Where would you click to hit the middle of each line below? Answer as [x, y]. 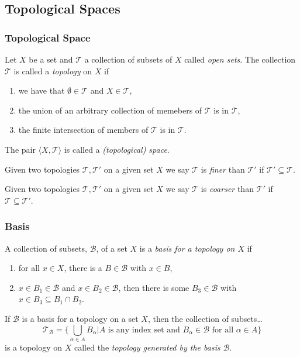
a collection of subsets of [128, 59]
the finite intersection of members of [83, 130]
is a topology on [34, 347]
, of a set [112, 248]
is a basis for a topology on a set [80, 318]
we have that [42, 90]
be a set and [51, 59]
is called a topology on [53, 71]
